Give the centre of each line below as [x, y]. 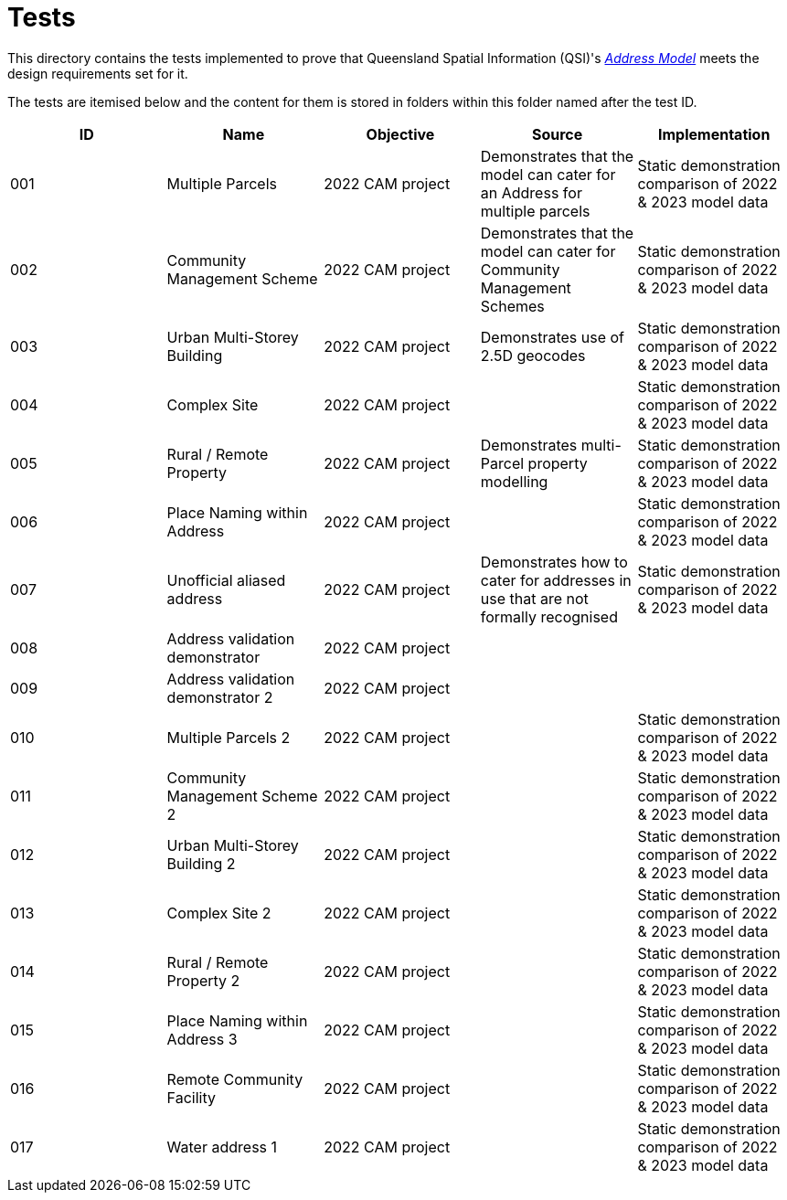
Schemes [512, 306]
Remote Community [235, 1079]
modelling [514, 481]
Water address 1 [222, 1147]
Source [557, 134]
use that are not [534, 598]
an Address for [531, 192]
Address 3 [202, 1039]
